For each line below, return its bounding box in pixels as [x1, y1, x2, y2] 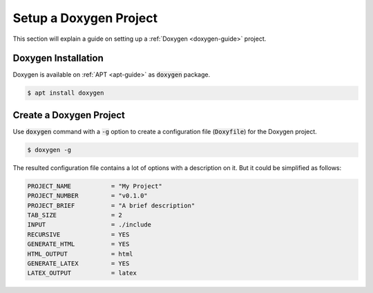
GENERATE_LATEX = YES [27, 260, 130, 267]
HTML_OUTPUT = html [27, 249, 134, 258]
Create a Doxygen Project [12, 109, 126, 121]
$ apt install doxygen [27, 89, 104, 97]
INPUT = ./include [27, 221, 152, 229]
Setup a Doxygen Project [12, 10, 158, 26]
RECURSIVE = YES [27, 230, 130, 238]
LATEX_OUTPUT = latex [27, 270, 137, 277]
